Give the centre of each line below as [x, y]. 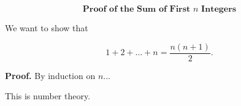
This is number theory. [48, 96]
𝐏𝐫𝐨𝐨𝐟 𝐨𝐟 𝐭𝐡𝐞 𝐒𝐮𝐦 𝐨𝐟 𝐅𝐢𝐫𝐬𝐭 [136, 9]
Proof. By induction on [50, 75]
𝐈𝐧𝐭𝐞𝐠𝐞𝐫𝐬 [219, 9]
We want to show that [47, 28]
